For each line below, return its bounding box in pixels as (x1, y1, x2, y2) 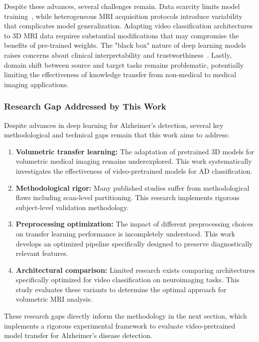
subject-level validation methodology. (15, 202, 129, 212)
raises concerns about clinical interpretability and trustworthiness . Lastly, (4, 49, 232, 60)
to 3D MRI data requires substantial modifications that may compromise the (4, 30, 239, 40)
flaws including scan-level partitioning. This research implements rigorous (15, 192, 240, 203)
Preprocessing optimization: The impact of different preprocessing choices (15, 219, 254, 229)
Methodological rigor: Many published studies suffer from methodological (15, 182, 250, 193)
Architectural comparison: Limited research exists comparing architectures (15, 264, 255, 275)
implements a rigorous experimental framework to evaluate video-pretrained (4, 320, 236, 331)
